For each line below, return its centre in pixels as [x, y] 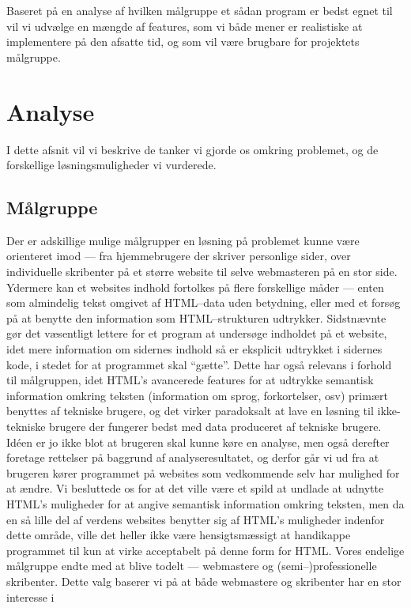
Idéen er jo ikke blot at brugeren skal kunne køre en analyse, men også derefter [198, 442]
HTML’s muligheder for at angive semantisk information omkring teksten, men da [205, 503]
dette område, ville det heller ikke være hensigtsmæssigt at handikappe [179, 535]
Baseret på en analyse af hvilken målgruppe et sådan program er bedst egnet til [200, 10]
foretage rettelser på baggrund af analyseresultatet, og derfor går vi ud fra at [193, 457]
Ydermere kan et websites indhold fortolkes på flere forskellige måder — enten [195, 287]
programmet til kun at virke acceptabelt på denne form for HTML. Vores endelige [205, 550]
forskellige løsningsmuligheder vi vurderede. [111, 165]
